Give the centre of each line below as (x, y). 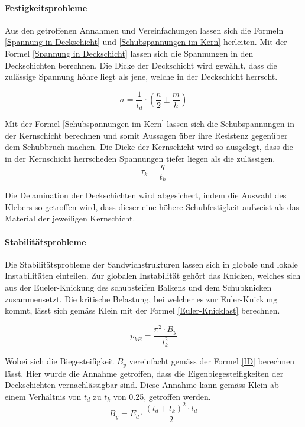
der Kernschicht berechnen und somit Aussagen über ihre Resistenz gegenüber (146, 135)
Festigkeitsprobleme (46, 7)
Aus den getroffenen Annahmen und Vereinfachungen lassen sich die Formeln (144, 30)
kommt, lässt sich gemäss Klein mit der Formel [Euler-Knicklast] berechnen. (142, 310)
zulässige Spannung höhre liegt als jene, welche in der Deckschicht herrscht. (141, 76)
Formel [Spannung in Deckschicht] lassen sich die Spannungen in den (129, 53)
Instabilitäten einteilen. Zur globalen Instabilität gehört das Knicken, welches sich (153, 276)
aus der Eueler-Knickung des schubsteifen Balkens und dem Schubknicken (138, 287)
